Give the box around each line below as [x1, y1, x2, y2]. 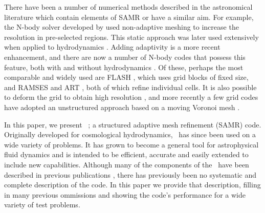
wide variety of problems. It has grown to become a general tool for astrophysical [4, 139, 259, 150]
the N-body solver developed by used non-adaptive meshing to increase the [4, 22, 239, 32]
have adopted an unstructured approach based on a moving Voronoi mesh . [4, 101, 240, 112]
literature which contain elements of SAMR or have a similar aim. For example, [4, 11, 254, 22]
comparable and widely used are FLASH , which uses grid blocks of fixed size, [4, 72, 249, 82]
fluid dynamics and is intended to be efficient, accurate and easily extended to [4, 149, 249, 160]
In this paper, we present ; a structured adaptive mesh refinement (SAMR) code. [4, 119, 261, 130]
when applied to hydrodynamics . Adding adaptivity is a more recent [4, 41, 220, 52]
